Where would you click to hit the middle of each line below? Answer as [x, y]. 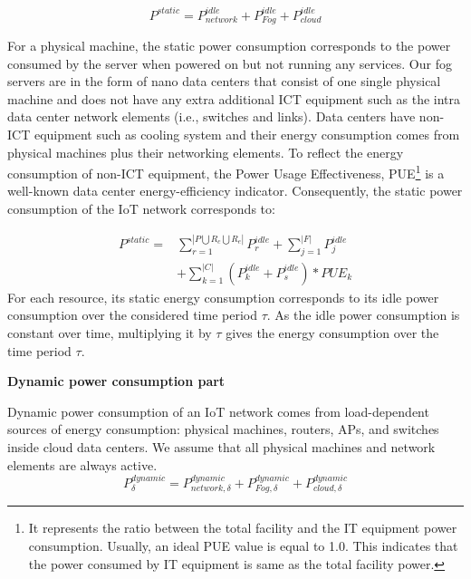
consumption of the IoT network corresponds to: [141, 208]
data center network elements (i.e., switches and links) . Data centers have [211, 116]
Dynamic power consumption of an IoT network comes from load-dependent [218, 411]
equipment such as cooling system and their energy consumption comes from [247, 134]
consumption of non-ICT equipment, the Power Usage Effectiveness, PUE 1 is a [226, 172]
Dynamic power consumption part [116, 381]
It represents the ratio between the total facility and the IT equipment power [243, 528]
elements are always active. [82, 464]
